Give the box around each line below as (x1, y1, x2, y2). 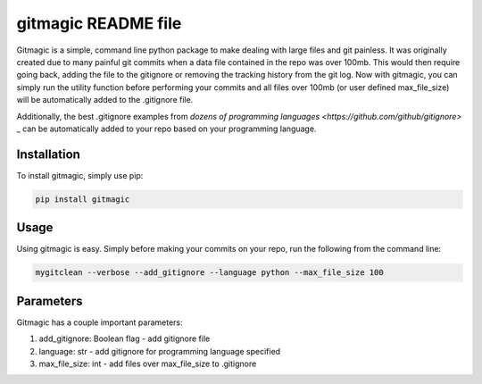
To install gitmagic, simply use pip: (16, 170, 144, 180)
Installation (16, 146, 80, 162)
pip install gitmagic (35, 194, 130, 205)
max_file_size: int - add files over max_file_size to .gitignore (38, 358, 257, 369)
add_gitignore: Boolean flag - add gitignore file (38, 333, 211, 344)
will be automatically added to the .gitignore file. (16, 95, 194, 105)
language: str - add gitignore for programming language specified (38, 346, 281, 356)
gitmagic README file (16, 13, 182, 33)
